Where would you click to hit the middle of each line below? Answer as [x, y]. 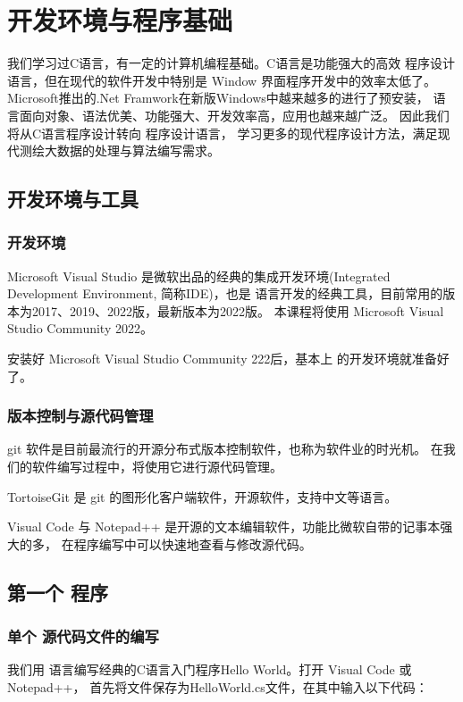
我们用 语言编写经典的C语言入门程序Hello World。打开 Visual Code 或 [210, 669]
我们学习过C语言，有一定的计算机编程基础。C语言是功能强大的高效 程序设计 [231, 63]
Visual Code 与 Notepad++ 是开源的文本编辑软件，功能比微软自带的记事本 [224, 526]
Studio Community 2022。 [80, 328]
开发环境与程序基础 [120, 20]
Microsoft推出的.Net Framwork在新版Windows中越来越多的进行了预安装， [218, 98]
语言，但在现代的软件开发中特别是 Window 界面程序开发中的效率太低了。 [222, 80]
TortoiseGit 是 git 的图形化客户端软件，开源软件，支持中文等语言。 [202, 496]
